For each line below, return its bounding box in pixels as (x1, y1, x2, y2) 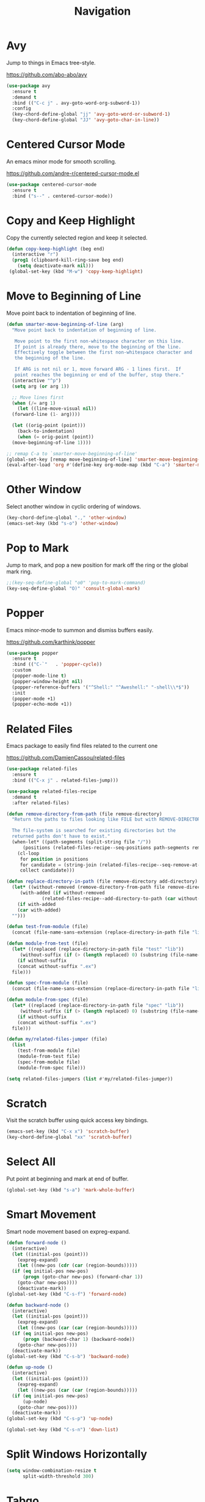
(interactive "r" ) (12, 251, 59, 258)
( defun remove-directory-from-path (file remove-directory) (6, 810, 163, 817)
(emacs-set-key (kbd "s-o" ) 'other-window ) (6, 521, 119, 527)
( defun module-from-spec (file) (6, 997, 88, 1003)
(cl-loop (17, 850, 40, 856)
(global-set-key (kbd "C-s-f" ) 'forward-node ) (6, 1291, 127, 1297)
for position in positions (20, 856, 88, 862)
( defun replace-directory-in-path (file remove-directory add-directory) (6, 878, 198, 885)
